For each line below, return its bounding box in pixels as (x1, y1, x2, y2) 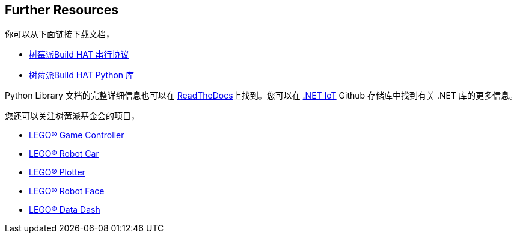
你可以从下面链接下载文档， (5, 29, 114, 40)
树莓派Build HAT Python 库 (29, 70, 135, 81)
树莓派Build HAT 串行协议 (29, 49, 129, 60)
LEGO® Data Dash (29, 204, 100, 215)
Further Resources (5, 2, 118, 17)
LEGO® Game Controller (29, 130, 124, 141)
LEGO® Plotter (29, 167, 85, 178)
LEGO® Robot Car (29, 148, 99, 159)
